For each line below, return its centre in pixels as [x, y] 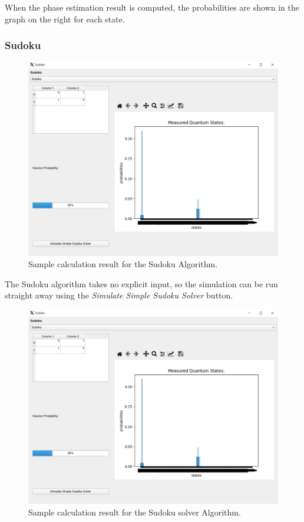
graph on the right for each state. [65, 19]
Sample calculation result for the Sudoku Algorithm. [123, 264]
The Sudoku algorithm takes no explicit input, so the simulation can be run [141, 283]
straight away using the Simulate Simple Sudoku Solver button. [119, 295]
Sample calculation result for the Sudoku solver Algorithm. [135, 512]
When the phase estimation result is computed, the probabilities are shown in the [152, 7]
